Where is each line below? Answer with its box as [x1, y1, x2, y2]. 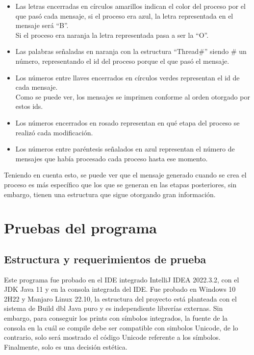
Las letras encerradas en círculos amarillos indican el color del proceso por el [15, 1, 246, 11]
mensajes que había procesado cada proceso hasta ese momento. [15, 153, 208, 163]
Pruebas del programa [4, 218, 157, 238]
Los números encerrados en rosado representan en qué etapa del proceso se [15, 117, 240, 127]
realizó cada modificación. [15, 127, 93, 137]
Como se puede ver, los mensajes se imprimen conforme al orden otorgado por [15, 91, 250, 101]
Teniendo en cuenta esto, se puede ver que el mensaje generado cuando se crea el [4, 170, 247, 180]
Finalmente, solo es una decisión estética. [4, 341, 127, 352]
